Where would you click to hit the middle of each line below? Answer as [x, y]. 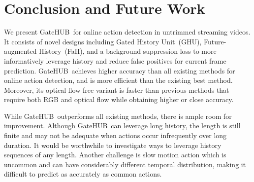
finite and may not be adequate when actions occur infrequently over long [115, 135]
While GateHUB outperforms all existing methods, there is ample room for [118, 116]
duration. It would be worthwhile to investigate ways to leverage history [113, 145]
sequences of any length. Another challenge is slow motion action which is [115, 155]
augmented [20, 51]
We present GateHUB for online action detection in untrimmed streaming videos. [127, 32]
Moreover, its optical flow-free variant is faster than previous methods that [117, 90]
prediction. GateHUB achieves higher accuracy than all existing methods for [120, 70]
